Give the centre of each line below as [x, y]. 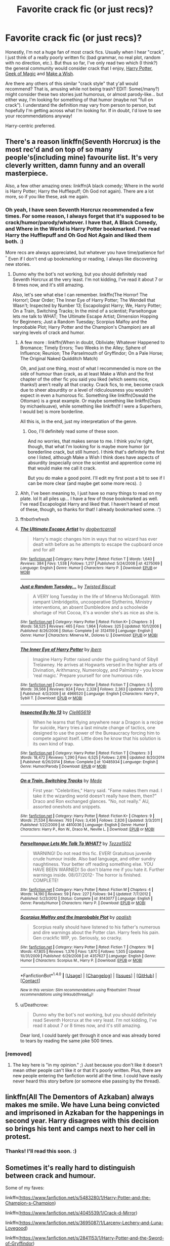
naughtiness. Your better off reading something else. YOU [93, 864]
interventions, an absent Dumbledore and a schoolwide [90, 607]
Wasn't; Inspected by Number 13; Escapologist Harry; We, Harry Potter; [87, 305]
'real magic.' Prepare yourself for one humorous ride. [88, 675]
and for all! [44, 549]
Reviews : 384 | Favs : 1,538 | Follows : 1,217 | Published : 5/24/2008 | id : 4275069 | [91, 563]
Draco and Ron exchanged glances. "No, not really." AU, [91, 801]
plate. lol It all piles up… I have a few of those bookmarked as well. [89, 499]
